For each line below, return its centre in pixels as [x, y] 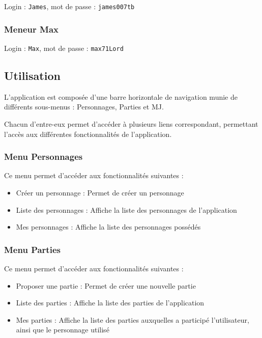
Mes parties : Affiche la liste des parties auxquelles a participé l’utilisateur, [133, 319]
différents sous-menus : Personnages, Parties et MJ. [84, 107]
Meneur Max [31, 29]
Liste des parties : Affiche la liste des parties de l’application [110, 303]
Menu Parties [32, 249]
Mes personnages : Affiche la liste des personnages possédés [108, 227]
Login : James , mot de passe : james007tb [69, 6]
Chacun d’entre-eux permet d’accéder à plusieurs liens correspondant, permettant [131, 123]
